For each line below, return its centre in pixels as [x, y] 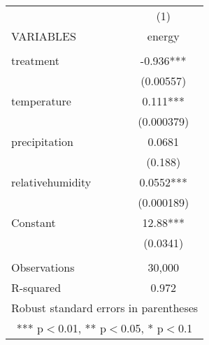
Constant [34, 222]
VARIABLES [44, 36]
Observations [43, 267]
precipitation [42, 141]
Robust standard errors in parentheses [105, 308]
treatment [35, 60]
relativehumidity [51, 182]
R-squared [36, 287]
